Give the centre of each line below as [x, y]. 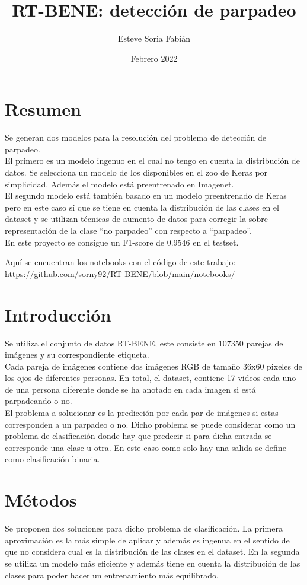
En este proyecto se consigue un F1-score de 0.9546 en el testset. [122, 242]
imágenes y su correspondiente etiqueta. [77, 355]
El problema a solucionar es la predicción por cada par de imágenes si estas [142, 413]
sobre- [260, 219]
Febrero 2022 [154, 58]
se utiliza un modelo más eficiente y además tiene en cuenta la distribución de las [153, 563]
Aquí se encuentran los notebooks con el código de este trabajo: [120, 262]
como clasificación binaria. [52, 459]
